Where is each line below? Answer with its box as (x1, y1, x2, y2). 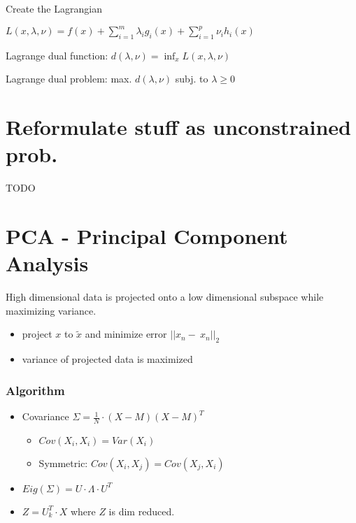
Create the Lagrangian (6, 1, 102, 15)
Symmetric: (38, 455, 88, 470)
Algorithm (6, 381, 65, 399)
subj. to (175, 71, 208, 86)
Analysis (6, 249, 89, 278)
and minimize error (85, 327, 167, 341)
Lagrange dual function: (6, 48, 108, 62)
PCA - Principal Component (6, 222, 288, 250)
